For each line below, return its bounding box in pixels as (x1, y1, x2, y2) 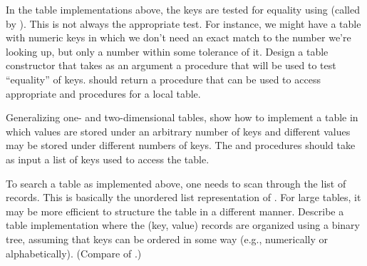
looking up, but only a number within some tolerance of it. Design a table (6, 44, 329, 58)
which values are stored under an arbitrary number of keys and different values (6, 123, 351, 138)
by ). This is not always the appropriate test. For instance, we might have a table (6, 16, 361, 31)
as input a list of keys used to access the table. (6, 151, 210, 166)
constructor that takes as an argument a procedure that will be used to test (6, 58, 336, 73)
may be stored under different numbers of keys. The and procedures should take (6, 138, 356, 153)
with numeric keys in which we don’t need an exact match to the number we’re (6, 30, 351, 45)
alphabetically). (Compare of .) (6, 245, 142, 260)
